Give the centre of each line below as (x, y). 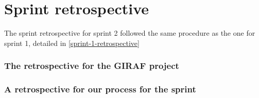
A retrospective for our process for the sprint (100, 89)
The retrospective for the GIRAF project (92, 66)
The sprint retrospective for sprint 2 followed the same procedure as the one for (130, 33)
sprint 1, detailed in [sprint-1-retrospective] (72, 43)
